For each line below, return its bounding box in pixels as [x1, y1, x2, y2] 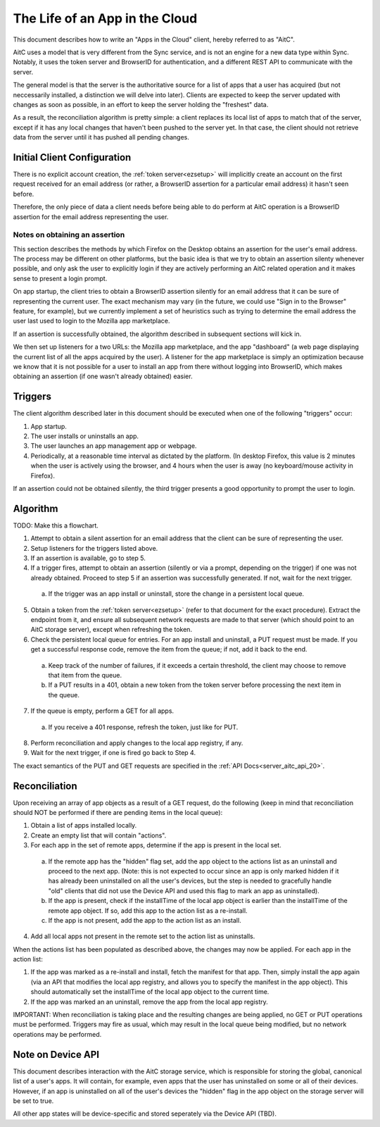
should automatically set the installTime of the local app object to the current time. [30, 988, 270, 996]
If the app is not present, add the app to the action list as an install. [48, 916, 242, 924]
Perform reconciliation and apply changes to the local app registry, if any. [30, 738, 243, 747]
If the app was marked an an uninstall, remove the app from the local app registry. [30, 997, 269, 1006]
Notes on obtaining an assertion [13, 230, 125, 239]
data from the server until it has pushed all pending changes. [13, 133, 189, 142]
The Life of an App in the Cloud [13, 11, 198, 26]
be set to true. [13, 1096, 54, 1105]
